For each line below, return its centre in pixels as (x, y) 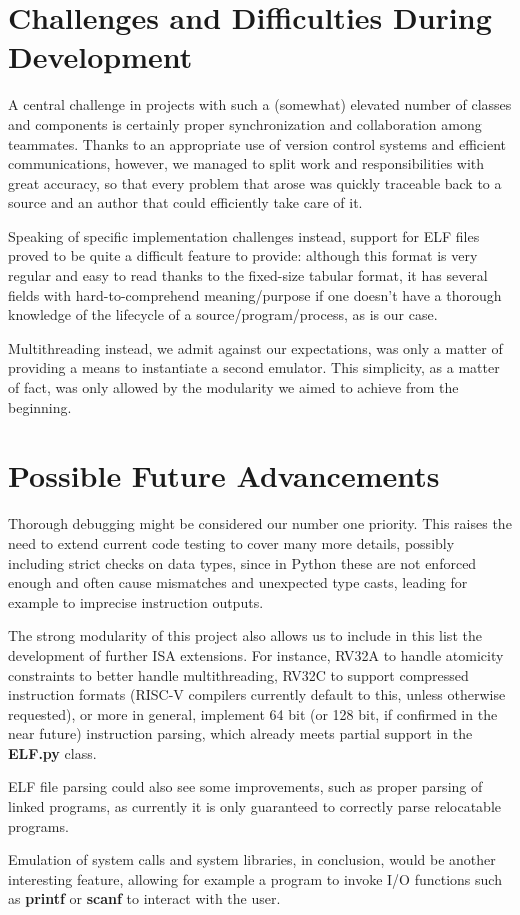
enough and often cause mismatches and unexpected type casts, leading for (238, 582)
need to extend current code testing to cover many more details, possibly (231, 542)
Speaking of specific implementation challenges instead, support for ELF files (244, 235)
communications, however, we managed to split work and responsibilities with (246, 163)
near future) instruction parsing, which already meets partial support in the (240, 733)
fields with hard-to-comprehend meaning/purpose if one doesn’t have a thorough (255, 294)
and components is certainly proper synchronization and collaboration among (245, 123)
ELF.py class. (52, 752)
